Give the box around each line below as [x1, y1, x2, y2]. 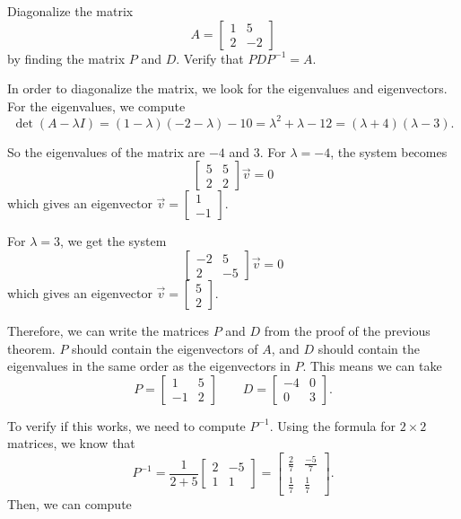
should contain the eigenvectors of [72, 339, 258, 357]
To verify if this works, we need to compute [7, 416, 246, 435]
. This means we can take [302, 356, 442, 375]
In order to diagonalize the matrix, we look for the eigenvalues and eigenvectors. [7, 79, 448, 98]
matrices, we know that [7, 434, 135, 453]
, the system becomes [330, 142, 448, 161]
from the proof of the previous [264, 321, 431, 340]
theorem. [7, 339, 56, 357]
